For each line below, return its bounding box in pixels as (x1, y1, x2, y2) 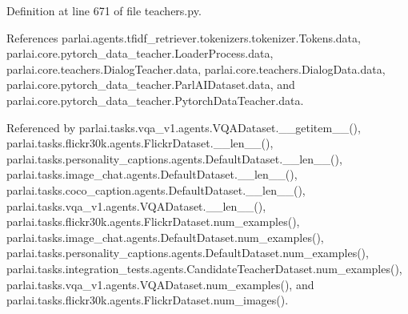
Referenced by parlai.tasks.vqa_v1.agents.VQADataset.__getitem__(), (6, 119, 361, 135)
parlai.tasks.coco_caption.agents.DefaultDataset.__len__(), (6, 181, 306, 198)
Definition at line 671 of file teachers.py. (6, 2, 202, 18)
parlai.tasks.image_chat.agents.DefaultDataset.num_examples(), (6, 228, 324, 245)
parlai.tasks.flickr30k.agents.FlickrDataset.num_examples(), (6, 213, 300, 230)
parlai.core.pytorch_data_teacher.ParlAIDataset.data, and (6, 76, 295, 93)
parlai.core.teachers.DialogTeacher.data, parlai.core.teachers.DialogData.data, (6, 60, 386, 77)
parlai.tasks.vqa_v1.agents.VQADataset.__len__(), (6, 197, 266, 214)
